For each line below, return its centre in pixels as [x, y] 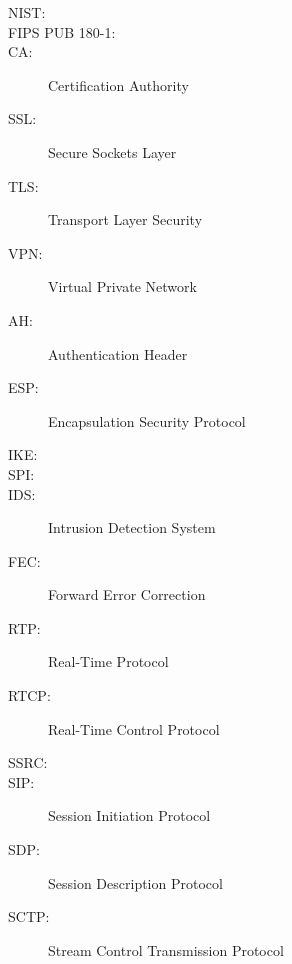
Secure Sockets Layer [112, 151]
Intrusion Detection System [132, 527]
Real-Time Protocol [108, 661]
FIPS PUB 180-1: [62, 31]
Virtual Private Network [122, 286]
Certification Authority [118, 84]
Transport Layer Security [125, 219]
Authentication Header [118, 353]
